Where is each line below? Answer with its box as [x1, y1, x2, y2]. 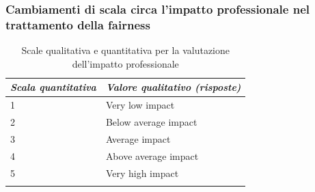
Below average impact [105, 115, 197, 129]
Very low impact [105, 98, 175, 112]
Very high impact [105, 165, 179, 180]
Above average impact [105, 148, 199, 163]
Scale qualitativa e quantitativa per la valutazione [21, 43, 230, 57]
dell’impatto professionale [72, 56, 179, 70]
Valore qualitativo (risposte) [105, 80, 241, 94]
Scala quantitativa [10, 80, 96, 94]
